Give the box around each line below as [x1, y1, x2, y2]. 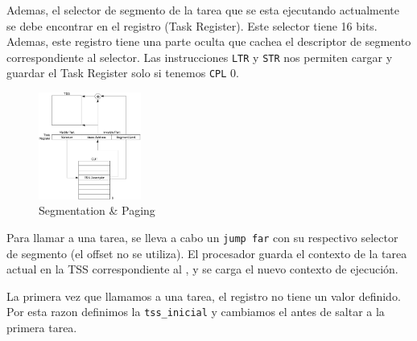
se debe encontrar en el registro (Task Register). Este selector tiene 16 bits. [6, 17, 378, 34]
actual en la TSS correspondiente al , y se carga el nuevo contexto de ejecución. [6, 261, 398, 277]
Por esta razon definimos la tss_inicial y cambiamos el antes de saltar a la [6, 303, 385, 320]
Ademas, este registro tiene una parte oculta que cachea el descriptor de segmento [6, 33, 411, 50]
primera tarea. [6, 319, 77, 336]
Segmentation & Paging [39, 202, 155, 219]
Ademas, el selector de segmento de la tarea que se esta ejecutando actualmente [6, 2, 400, 18]
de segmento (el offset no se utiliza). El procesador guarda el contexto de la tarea [6, 244, 407, 261]
